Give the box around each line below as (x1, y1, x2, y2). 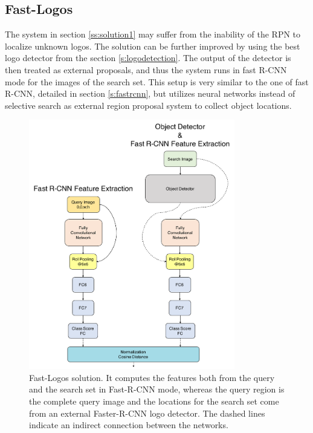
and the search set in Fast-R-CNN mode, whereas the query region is (29, 383, 285, 396)
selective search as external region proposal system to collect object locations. (5, 99, 292, 111)
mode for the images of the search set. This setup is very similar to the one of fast (5, 75, 309, 88)
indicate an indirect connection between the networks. (29, 418, 228, 431)
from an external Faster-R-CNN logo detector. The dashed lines (29, 406, 265, 419)
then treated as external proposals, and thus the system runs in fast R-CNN (5, 63, 287, 76)
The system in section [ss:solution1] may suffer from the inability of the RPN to (5, 28, 301, 41)
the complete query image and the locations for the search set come (29, 394, 279, 407)
